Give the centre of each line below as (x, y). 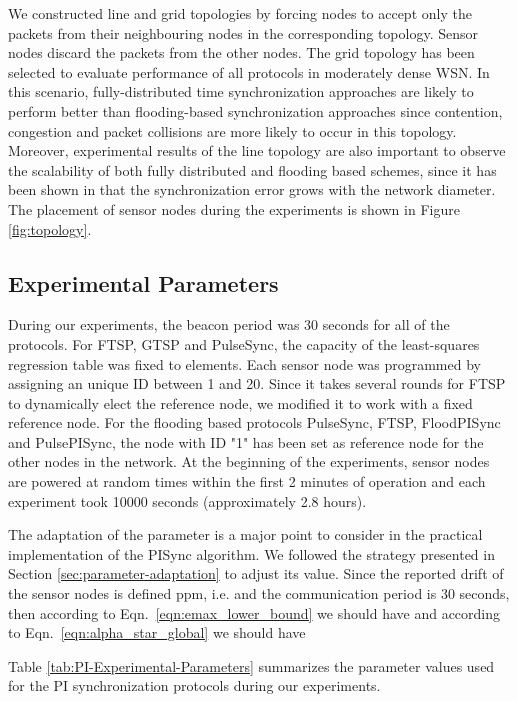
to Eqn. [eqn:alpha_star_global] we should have (157, 632)
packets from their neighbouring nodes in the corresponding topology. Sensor (243, 32)
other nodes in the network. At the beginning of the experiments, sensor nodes (249, 461)
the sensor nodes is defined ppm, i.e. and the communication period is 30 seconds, (259, 593)
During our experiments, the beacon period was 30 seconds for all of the (229, 324)
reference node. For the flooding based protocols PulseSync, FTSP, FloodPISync (254, 422)
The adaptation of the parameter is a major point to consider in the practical (245, 534)
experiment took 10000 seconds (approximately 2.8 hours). (187, 500)
